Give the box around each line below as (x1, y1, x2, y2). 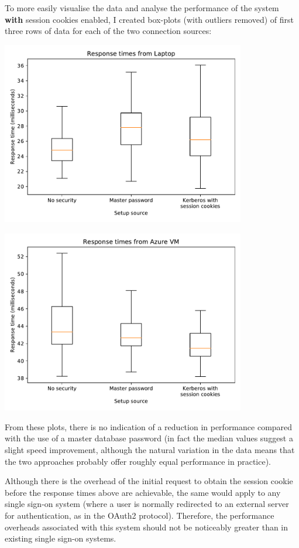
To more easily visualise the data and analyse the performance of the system (5, 2, 279, 13)
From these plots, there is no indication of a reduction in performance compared (5, 420, 293, 433)
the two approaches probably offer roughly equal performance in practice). (5, 455, 271, 467)
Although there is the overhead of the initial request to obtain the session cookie (5, 475, 293, 487)
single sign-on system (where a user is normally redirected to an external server (5, 498, 289, 510)
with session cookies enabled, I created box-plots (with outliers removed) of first (5, 13, 294, 25)
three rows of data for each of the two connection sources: (5, 25, 212, 37)
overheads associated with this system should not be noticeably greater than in (5, 520, 288, 533)
